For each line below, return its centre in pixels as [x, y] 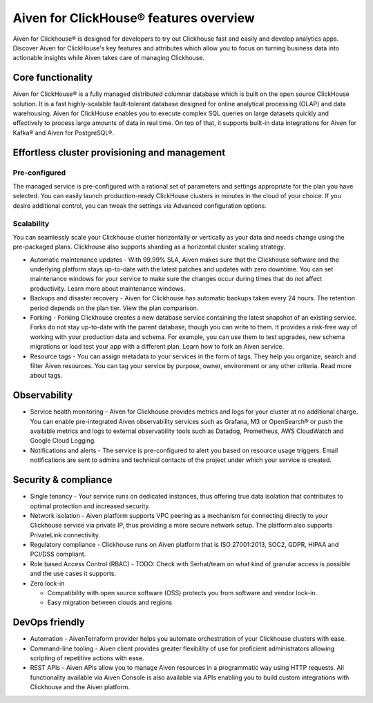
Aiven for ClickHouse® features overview [134, 18]
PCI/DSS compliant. [58, 554]
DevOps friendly [49, 623]
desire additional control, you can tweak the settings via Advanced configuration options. [140, 205]
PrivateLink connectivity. [65, 535]
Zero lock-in [47, 583]
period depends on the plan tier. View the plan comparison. [114, 308]
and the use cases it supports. [73, 574]
